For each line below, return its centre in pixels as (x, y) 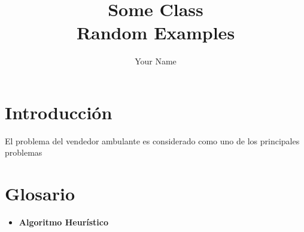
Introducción (59, 112)
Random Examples (156, 33)
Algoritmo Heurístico (64, 222)
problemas (24, 152)
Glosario (40, 194)
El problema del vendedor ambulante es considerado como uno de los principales (152, 140)
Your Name (156, 61)
